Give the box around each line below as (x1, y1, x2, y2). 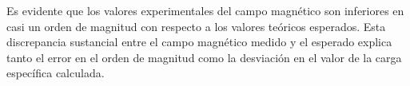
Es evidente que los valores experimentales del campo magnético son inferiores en (6, 2, 404, 18)
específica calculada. (6, 64, 105, 81)
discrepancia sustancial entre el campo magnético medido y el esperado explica (6, 33, 392, 50)
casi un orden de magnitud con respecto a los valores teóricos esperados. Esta (6, 18, 386, 34)
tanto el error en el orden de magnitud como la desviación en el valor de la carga (6, 49, 402, 65)
